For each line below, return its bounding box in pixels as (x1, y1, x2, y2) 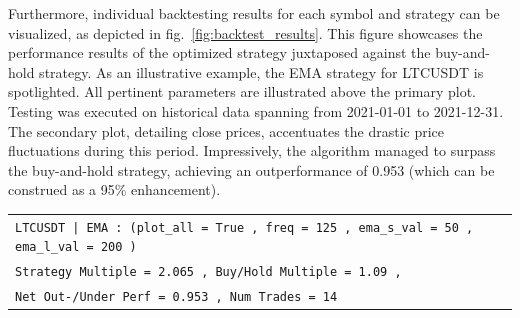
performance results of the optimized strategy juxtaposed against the (8, 42, 431, 63)
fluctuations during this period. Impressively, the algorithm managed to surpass (8, 140, 496, 161)
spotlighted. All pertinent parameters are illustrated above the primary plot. (8, 81, 476, 102)
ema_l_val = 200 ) (15, 240, 137, 255)
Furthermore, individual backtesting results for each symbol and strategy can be (8, 3, 500, 23)
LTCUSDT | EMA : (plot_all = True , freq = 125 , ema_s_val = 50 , (15, 220, 474, 235)
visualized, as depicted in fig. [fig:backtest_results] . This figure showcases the (8, 22, 483, 43)
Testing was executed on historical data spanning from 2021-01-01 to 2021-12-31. (8, 100, 504, 121)
